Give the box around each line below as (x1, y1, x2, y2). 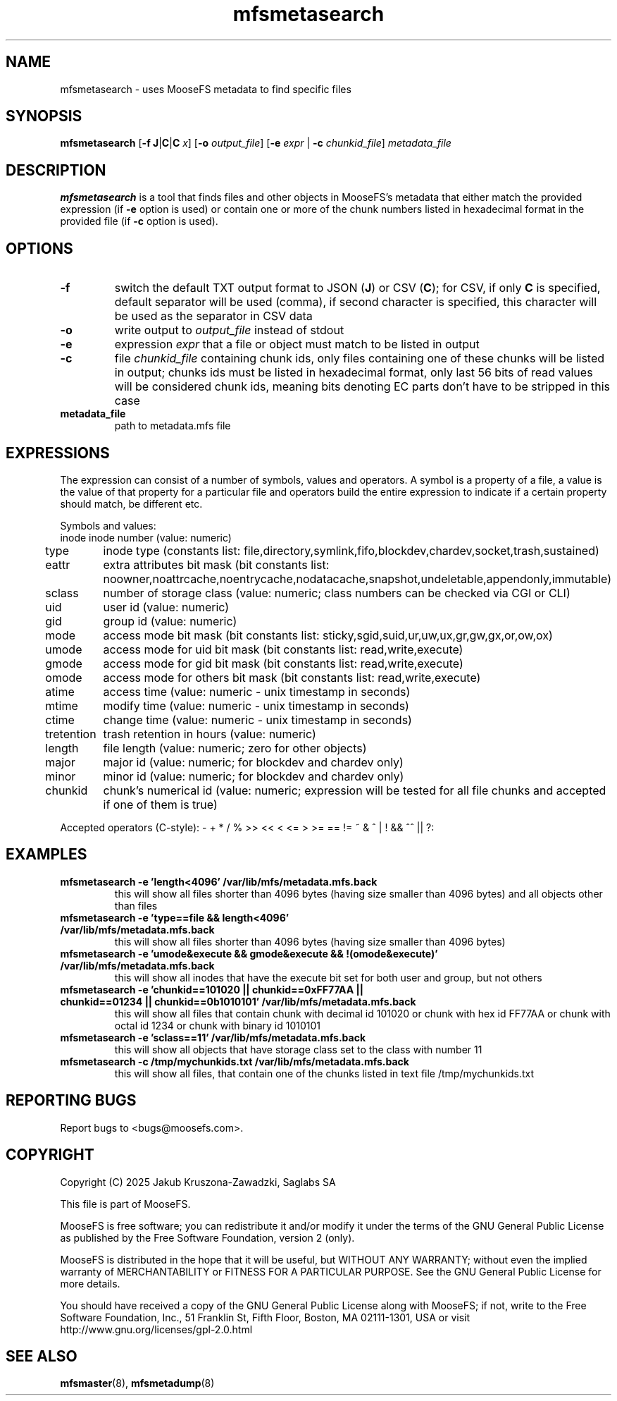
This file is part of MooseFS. (60, 1197, 191, 1210)
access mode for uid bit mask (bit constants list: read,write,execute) (103, 642, 463, 656)
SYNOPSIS (6, 107, 82, 126)
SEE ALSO (6, 1347, 77, 1365)
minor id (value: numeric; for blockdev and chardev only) (103, 769, 404, 783)
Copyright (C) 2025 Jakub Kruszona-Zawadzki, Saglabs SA (60, 1175, 336, 1188)
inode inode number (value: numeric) (60, 531, 232, 544)
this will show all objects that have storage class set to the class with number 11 (114, 1043, 482, 1056)
